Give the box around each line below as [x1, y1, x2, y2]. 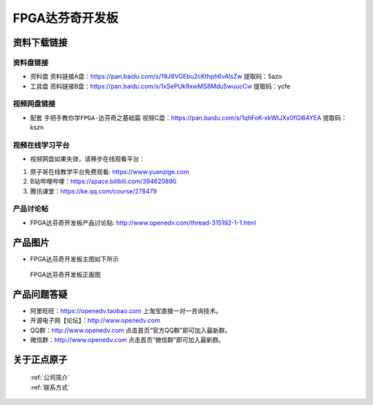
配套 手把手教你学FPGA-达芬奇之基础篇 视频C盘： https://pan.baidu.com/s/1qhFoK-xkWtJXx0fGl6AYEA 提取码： [30, 113, 347, 122]
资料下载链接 [12, 37, 68, 48]
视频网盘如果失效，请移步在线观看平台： [30, 155, 145, 163]
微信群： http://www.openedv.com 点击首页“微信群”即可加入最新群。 [30, 336, 224, 344]
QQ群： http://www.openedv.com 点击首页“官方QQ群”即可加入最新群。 [30, 326, 231, 335]
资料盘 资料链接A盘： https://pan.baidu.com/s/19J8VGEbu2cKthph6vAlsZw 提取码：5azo [30, 73, 283, 81]
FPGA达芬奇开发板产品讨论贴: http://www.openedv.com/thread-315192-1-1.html [30, 218, 256, 227]
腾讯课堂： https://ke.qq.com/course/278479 [30, 187, 157, 195]
